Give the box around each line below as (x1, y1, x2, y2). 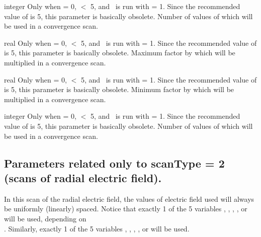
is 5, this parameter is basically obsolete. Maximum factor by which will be (4, 47, 235, 58)
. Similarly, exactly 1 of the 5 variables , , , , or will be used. (4, 223, 190, 233)
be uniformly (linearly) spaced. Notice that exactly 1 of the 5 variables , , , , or (4, 203, 247, 214)
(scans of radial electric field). (4, 170, 162, 185)
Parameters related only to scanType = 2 (4, 155, 225, 171)
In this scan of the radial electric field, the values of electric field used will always (4, 193, 254, 204)
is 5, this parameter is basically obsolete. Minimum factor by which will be (4, 84, 234, 95)
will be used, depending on (4, 213, 86, 223)
